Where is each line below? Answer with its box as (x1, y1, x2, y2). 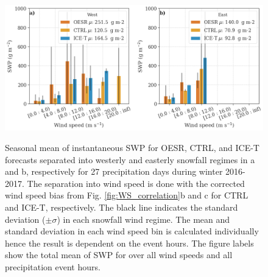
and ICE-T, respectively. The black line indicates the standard (5, 200, 238, 213)
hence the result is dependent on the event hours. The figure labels (5, 236, 254, 249)
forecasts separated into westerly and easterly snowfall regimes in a (5, 153, 255, 166)
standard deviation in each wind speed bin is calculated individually (5, 225, 259, 237)
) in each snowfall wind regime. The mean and (57, 212, 230, 225)
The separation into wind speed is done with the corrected (27, 177, 245, 189)
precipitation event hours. (5, 260, 100, 273)
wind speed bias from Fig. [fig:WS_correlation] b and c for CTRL (5, 189, 249, 202)
